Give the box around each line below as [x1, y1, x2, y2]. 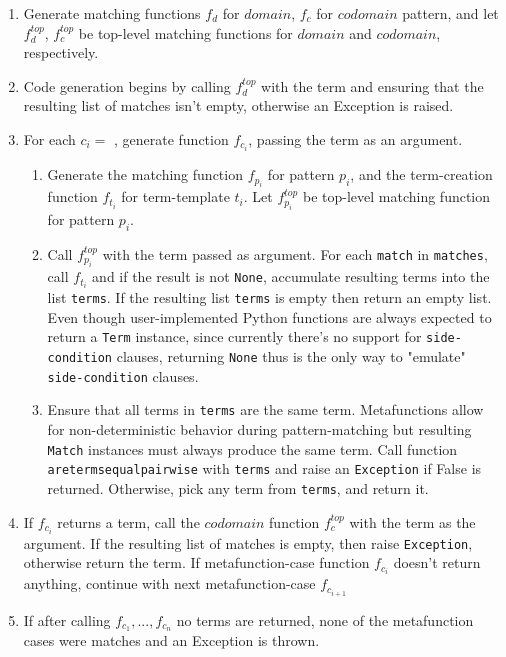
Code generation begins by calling [23, 75, 231, 96]
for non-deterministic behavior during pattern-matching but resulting [47, 419, 472, 440]
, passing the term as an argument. [248, 128, 463, 149]
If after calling [23, 609, 111, 630]
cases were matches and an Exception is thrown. [23, 630, 320, 651]
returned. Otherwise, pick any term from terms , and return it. [47, 477, 429, 498]
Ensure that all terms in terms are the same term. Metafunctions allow [47, 399, 484, 420]
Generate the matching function [47, 164, 243, 185]
